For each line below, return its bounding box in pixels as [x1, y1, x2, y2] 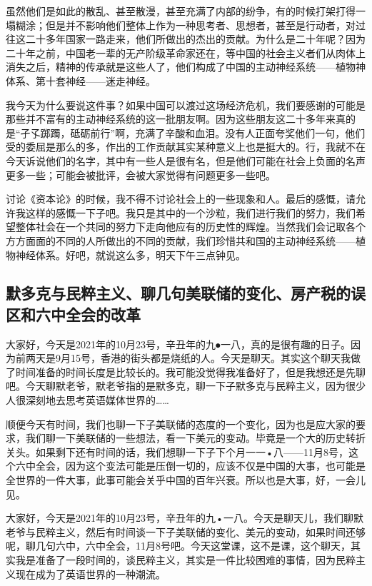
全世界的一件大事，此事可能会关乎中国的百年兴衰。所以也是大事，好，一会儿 [6, 473, 366, 488]
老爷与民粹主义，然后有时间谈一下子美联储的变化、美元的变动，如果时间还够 [6, 524, 366, 539]
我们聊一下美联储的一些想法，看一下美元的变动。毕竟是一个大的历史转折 [25, 430, 366, 445]
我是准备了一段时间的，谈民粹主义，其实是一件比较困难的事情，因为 [15, 552, 336, 567]
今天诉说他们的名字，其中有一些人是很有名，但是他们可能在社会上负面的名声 [6, 153, 366, 168]
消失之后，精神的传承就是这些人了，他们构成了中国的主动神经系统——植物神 [6, 59, 366, 74]
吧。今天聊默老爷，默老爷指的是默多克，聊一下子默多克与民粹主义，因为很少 [6, 378, 366, 393]
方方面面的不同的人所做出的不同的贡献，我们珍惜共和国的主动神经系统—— [6, 233, 356, 248]
